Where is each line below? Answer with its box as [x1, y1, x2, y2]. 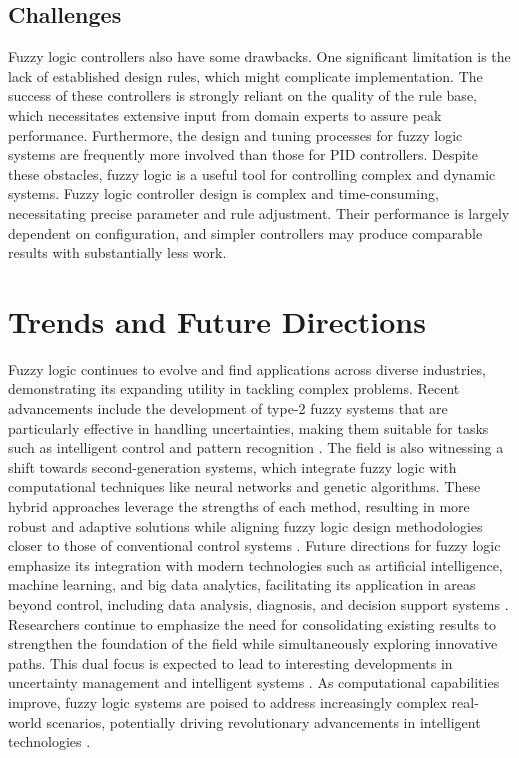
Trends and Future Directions [8, 300, 426, 341]
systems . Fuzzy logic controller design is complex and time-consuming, [8, 183, 439, 204]
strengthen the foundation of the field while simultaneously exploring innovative [8, 633, 498, 654]
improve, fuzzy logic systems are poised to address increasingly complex [8, 691, 447, 712]
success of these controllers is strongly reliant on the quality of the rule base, [8, 85, 477, 106]
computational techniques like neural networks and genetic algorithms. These [8, 476, 481, 497]
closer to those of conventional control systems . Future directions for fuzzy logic [8, 535, 501, 556]
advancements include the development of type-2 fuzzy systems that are [8, 398, 448, 419]
